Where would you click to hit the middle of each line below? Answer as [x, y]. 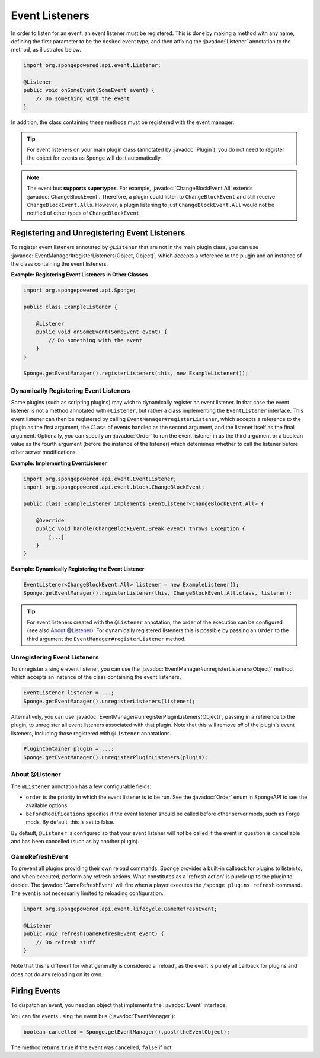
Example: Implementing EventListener [59, 463]
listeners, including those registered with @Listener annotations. [91, 733]
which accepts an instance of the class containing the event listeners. [96, 677]
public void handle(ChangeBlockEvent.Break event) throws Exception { [141, 529]
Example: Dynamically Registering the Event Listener [78, 569]
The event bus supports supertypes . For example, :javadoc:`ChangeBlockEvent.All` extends [140, 188]
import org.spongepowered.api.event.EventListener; [100, 479]
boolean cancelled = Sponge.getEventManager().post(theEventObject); [127, 1032]
